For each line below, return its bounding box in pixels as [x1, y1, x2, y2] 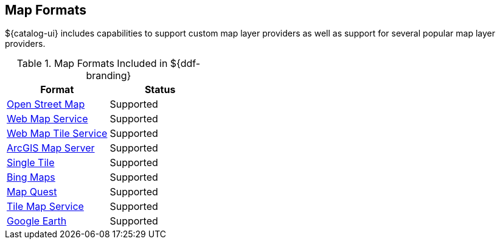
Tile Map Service [7, 200, 84, 213]
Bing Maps [7, 171, 55, 184]
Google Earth [7, 215, 67, 228]
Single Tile [7, 156, 55, 169]
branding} [86, 69, 131, 82]
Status [144, 83, 176, 96]
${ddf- [170, 57, 201, 70]
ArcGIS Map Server [7, 142, 95, 155]
